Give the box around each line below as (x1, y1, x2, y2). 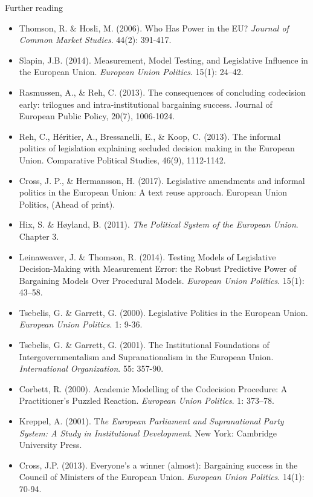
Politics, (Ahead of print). (19, 197, 115, 210)
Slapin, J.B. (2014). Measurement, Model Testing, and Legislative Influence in (19, 53, 308, 66)
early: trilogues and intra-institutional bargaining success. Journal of (19, 97, 273, 110)
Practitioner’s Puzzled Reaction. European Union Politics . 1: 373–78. (19, 394, 274, 407)
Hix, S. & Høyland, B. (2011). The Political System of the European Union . (19, 218, 298, 231)
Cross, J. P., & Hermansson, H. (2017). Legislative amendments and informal (19, 174, 305, 186)
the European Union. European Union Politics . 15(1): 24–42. (19, 65, 244, 78)
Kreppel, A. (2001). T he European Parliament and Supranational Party (19, 415, 284, 427)
